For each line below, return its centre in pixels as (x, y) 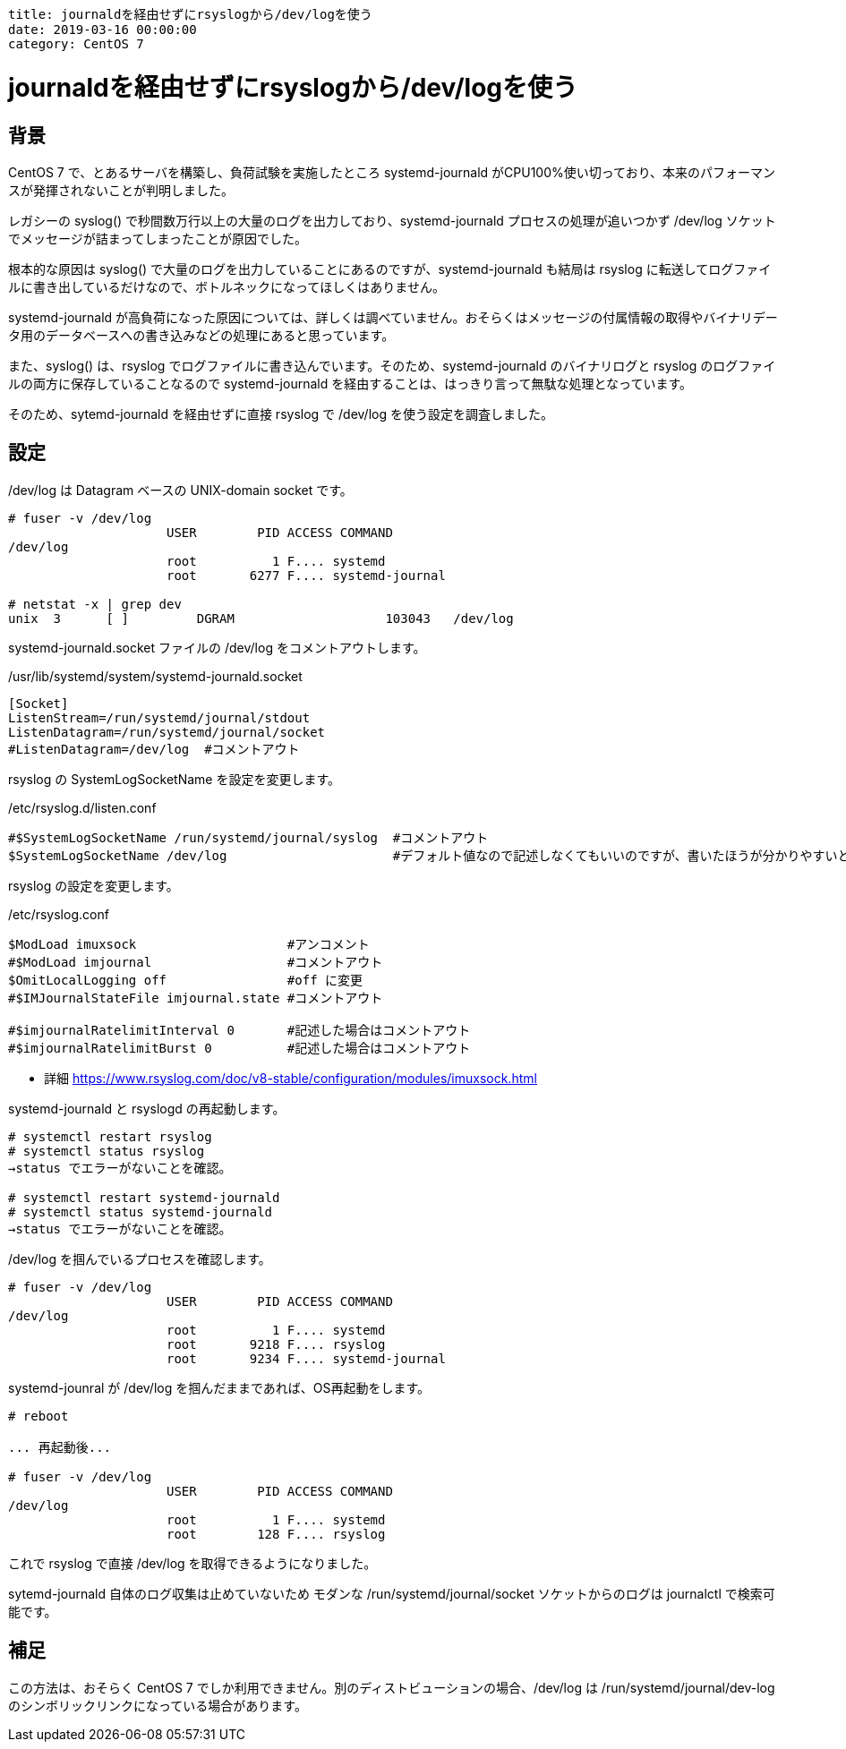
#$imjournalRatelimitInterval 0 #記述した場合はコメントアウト (239, 1030)
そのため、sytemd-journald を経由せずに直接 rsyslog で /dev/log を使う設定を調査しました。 (281, 414)
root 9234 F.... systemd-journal (306, 1358)
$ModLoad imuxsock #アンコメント (189, 944)
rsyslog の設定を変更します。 (94, 885)
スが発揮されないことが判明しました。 (121, 190)
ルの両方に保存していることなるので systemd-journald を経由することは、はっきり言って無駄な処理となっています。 (350, 383)
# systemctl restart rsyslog (110, 1136)
